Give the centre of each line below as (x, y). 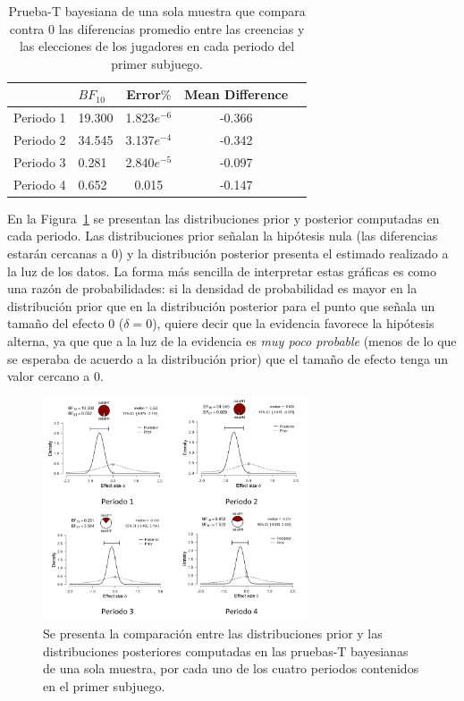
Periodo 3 (40, 161)
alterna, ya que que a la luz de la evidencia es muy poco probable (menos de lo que (232, 341)
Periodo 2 (40, 140)
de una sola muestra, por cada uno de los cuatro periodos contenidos (231, 668)
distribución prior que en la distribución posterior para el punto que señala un (221, 305)
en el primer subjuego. (104, 685)
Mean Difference (236, 94)
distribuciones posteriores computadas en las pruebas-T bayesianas (226, 650)
